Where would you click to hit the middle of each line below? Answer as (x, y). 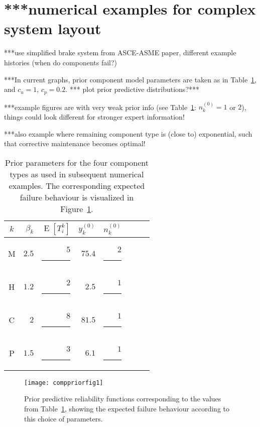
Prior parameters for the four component (77, 162)
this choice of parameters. (63, 418)
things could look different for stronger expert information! (94, 116)
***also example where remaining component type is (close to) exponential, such (128, 133)
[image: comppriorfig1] (64, 383)
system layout (53, 28)
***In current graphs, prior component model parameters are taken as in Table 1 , (131, 79)
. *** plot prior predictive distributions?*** (132, 89)
